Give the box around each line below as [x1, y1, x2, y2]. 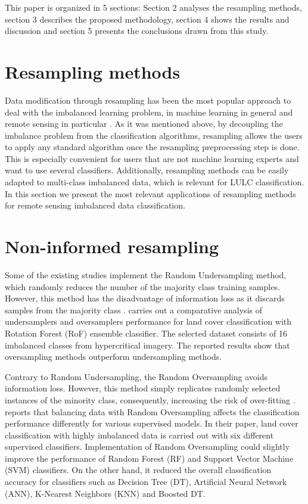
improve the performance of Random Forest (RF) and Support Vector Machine [5, 452, 294, 464]
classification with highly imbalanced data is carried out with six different [5, 428, 274, 441]
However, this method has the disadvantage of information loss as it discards [5, 292, 285, 304]
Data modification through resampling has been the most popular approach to [5, 94, 291, 106]
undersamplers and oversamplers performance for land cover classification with [5, 315, 292, 328]
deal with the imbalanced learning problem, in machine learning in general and [5, 105, 293, 118]
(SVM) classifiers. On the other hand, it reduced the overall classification [5, 463, 272, 476]
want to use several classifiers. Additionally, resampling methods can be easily [5, 164, 289, 176]
